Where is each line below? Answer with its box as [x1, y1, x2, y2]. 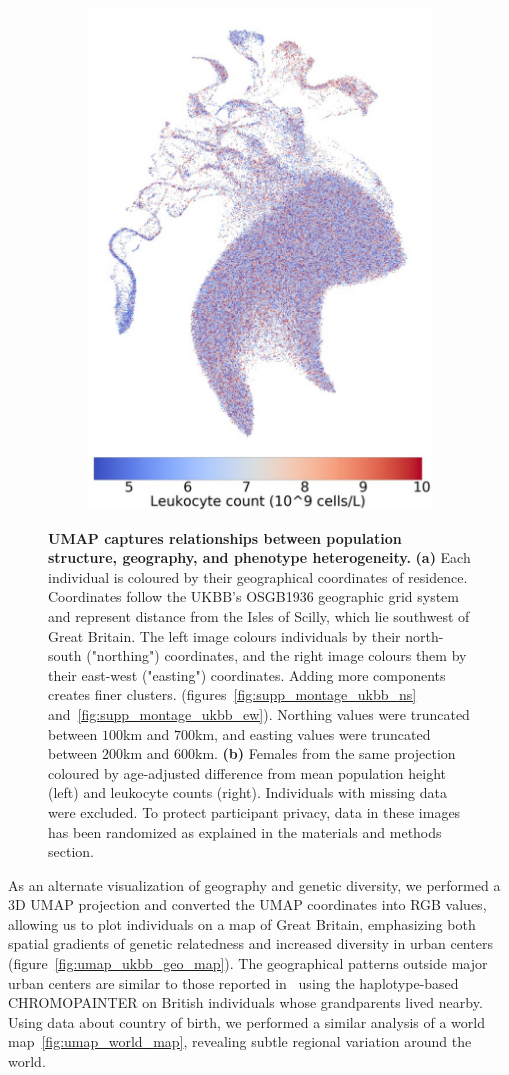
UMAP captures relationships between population [48, 527, 402, 548]
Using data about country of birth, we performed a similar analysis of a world [8, 1011, 485, 1032]
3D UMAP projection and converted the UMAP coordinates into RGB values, [8, 894, 487, 915]
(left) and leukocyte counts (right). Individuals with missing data [48, 782, 447, 803]
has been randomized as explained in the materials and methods [48, 821, 442, 842]
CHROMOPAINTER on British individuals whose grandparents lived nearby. [8, 992, 483, 1013]
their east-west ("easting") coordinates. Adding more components [48, 664, 446, 685]
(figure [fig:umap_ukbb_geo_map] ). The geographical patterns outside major [8, 953, 488, 974]
